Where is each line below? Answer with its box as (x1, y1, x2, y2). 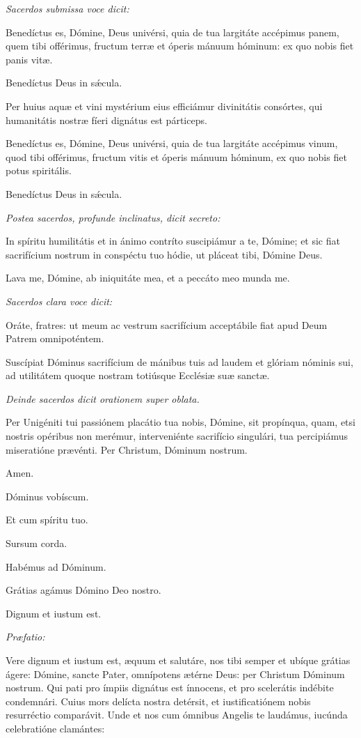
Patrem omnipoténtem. (6, 331, 104, 346)
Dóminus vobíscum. (6, 489, 89, 503)
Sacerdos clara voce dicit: (6, 293, 113, 308)
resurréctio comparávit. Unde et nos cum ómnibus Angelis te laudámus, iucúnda (6, 707, 348, 722)
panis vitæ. (6, 52, 53, 66)
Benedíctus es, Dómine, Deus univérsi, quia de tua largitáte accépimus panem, (6, 24, 339, 39)
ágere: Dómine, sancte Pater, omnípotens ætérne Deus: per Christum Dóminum (6, 666, 345, 681)
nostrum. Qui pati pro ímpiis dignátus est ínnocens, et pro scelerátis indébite (6, 680, 334, 695)
